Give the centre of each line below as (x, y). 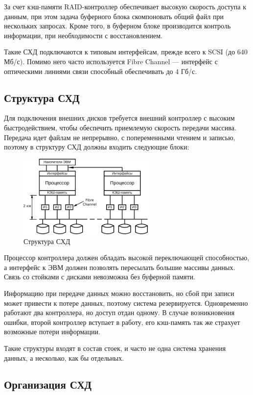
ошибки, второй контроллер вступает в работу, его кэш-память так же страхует (122, 322)
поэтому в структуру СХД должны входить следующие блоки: (97, 147)
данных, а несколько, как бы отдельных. (64, 358)
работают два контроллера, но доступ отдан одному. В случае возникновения (119, 312)
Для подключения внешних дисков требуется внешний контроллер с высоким (119, 118)
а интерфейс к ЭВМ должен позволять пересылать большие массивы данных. (120, 267)
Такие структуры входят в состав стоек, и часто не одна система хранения (115, 348)
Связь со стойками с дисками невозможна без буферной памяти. (100, 277)
